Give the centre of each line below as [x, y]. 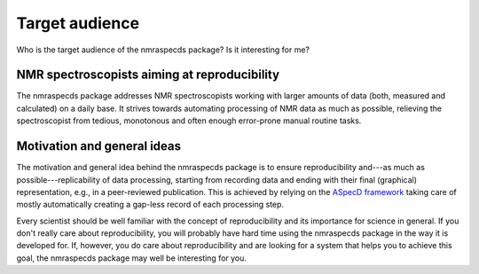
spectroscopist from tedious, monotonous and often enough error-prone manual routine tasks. [189, 121]
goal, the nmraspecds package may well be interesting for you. [132, 258]
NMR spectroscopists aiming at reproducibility [148, 75]
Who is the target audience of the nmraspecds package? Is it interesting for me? [163, 50]
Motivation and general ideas [99, 146]
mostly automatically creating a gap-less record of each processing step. [150, 205]
